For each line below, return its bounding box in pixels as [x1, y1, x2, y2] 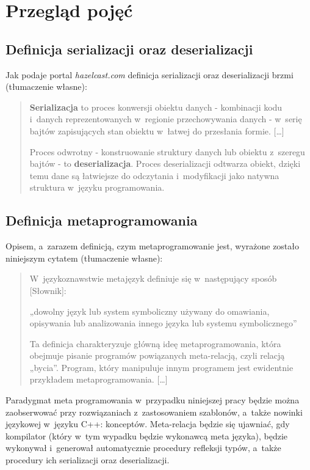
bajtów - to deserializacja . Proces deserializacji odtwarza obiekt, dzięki [29, 157, 301, 170]
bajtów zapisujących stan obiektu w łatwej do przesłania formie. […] [29, 124, 284, 137]
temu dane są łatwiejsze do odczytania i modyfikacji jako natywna [29, 169, 279, 182]
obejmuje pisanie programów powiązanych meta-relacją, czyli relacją [29, 349, 285, 362]
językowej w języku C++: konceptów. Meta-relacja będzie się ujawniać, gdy [5, 417, 290, 430]
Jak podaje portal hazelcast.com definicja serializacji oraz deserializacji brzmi [5, 68, 294, 81]
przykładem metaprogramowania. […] [29, 373, 168, 386]
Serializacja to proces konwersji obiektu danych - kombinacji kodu [29, 100, 283, 113]
